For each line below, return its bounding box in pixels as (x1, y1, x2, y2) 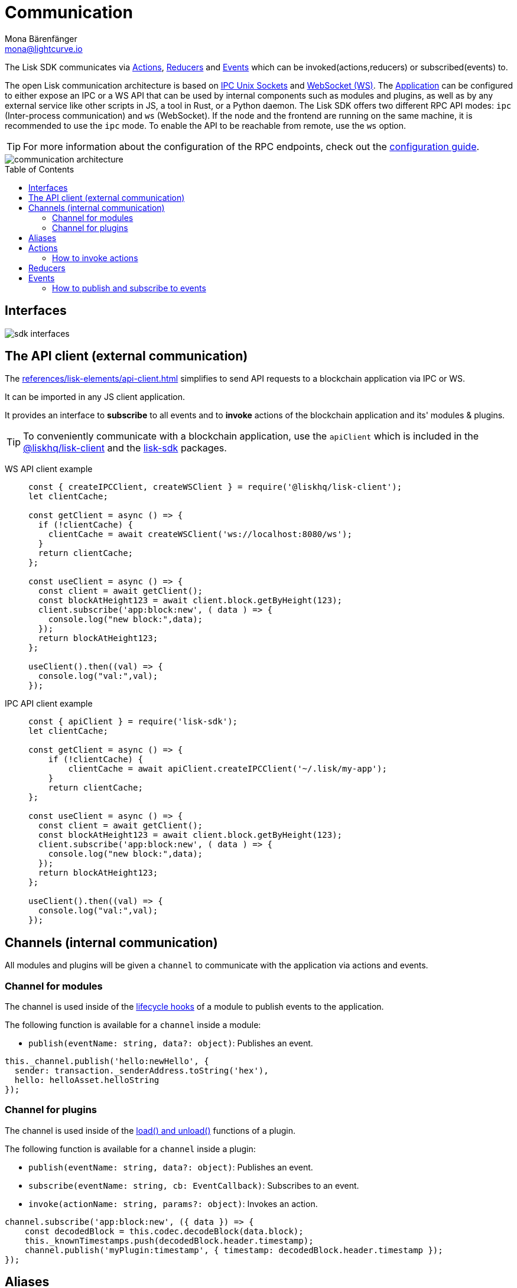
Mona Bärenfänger (5, 33, 77, 44)
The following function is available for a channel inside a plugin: (5, 1143, 256, 1154)
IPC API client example (5, 698, 93, 709)
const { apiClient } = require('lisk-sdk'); (28, 717, 238, 727)
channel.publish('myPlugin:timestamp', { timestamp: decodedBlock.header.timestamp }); (24, 1245, 443, 1255)
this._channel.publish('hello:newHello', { (5, 1056, 209, 1066)
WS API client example (5, 464, 93, 474)
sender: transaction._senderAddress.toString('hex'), (14, 1066, 269, 1076)
